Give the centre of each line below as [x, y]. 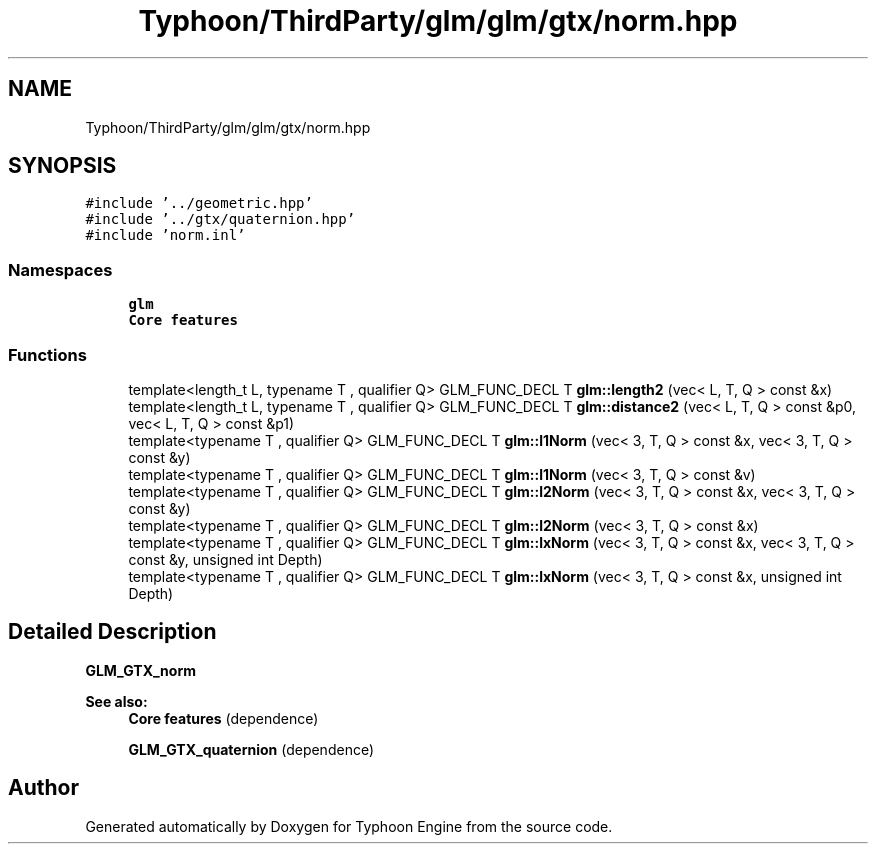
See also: [116, 701]
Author [43, 788]
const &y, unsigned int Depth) [225, 559]
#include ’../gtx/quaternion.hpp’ [220, 219]
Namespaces [60, 269]
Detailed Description [112, 632]
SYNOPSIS [62, 166]
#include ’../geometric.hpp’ [199, 203]
